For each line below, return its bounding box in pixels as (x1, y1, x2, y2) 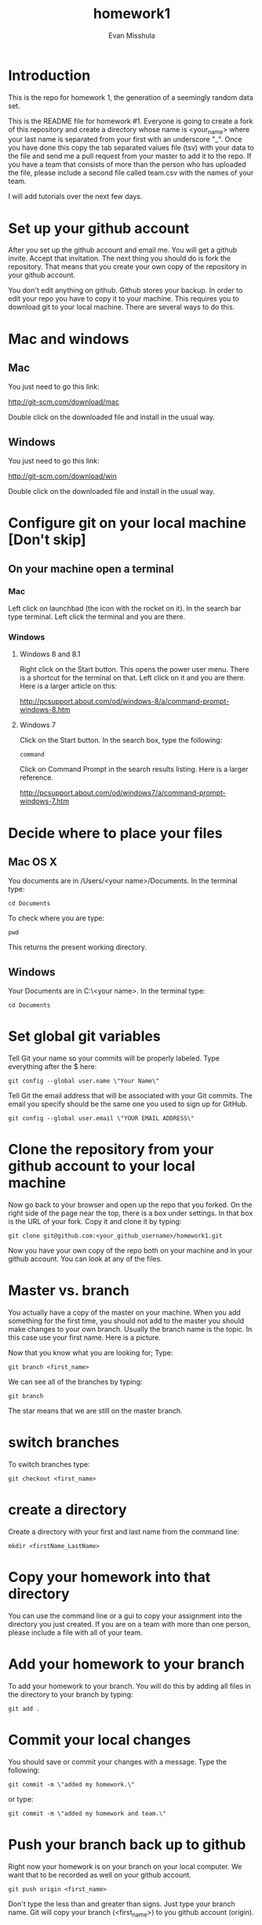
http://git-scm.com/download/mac (8, 397, 120, 407)
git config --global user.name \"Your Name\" (8, 1077, 159, 1086)
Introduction (8, 66, 91, 84)
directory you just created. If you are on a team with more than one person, (8, 1619, 251, 1628)
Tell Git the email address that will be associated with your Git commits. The (8, 1091, 253, 1101)
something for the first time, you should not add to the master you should (8, 1316, 245, 1326)
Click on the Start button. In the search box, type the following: (19, 736, 223, 745)
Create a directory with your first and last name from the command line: (8, 1527, 239, 1536)
